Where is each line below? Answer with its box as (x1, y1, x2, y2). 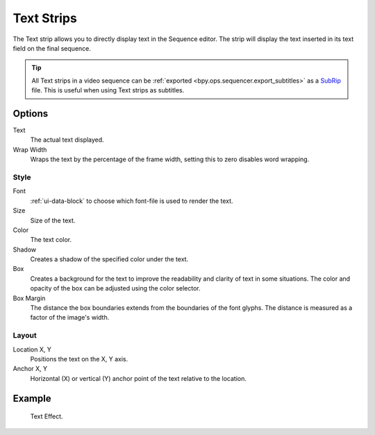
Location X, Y (12, 345, 51, 354)
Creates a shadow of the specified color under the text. (30, 255, 189, 263)
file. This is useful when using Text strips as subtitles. (31, 86, 185, 95)
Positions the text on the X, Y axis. (30, 354, 128, 363)
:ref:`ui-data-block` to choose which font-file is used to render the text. (30, 197, 233, 205)
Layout (12, 331, 37, 340)
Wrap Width (12, 145, 47, 154)
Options (12, 108, 49, 120)
